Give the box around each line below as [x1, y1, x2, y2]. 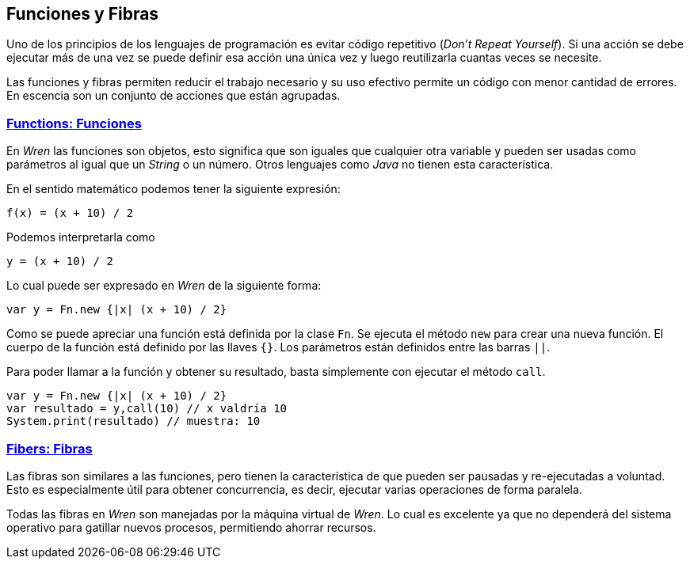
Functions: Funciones [6, 115, 142, 131]
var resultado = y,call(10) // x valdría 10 [6, 402, 288, 415]
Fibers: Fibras [6, 440, 93, 457]
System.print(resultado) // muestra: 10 [6, 415, 261, 428]
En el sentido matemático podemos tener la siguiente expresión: [6, 182, 341, 196]
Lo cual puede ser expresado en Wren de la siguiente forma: [6, 279, 322, 293]
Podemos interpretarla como [6, 230, 155, 245]
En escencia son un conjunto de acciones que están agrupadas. [6, 89, 341, 103]
